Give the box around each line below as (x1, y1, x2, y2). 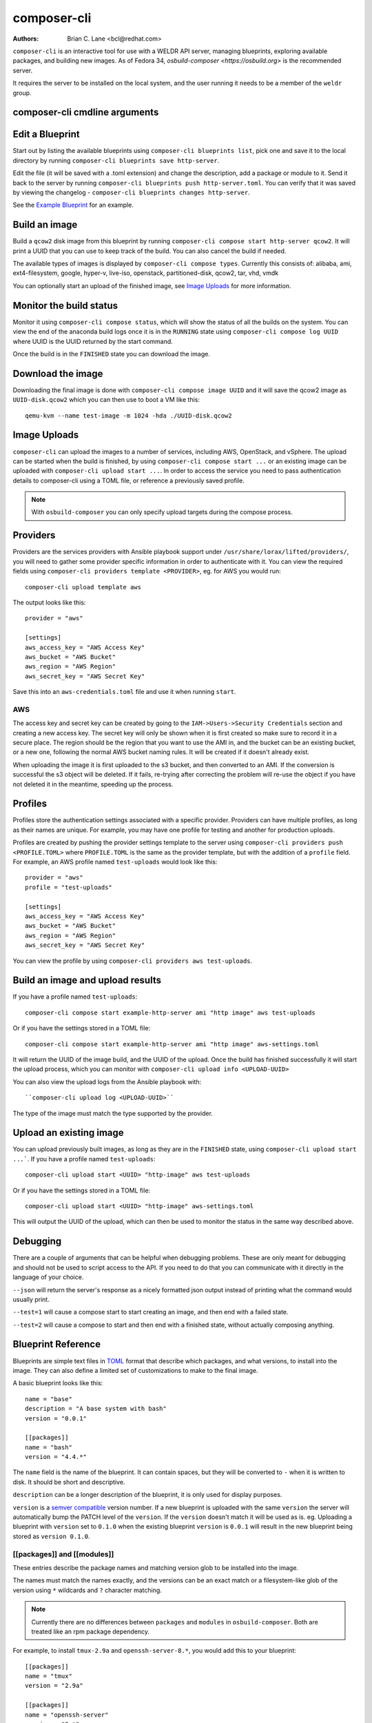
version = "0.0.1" (25, 1414, 87, 1423)
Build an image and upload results (12, 975, 162, 986)
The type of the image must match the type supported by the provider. (12, 1109, 214, 1117)
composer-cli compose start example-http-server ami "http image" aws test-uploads (25, 1008, 316, 1017)
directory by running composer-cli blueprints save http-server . (12, 156, 220, 165)
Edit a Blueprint (12, 128, 81, 141)
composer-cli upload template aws (25, 583, 141, 591)
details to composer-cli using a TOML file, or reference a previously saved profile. (12, 476, 245, 485)
